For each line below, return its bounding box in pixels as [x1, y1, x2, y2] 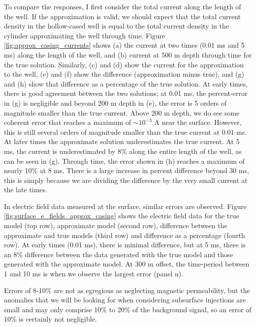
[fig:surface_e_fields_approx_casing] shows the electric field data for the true [4, 210, 239, 221]
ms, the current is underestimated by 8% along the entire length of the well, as [4, 146, 242, 156]
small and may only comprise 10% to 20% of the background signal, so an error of [4, 304, 252, 314]
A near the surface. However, [154, 117, 242, 127]
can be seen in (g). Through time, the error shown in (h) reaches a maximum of [4, 155, 245, 166]
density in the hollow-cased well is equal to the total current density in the [4, 21, 229, 31]
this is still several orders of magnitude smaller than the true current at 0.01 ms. [4, 126, 247, 137]
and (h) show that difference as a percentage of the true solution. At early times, [4, 78, 248, 89]
